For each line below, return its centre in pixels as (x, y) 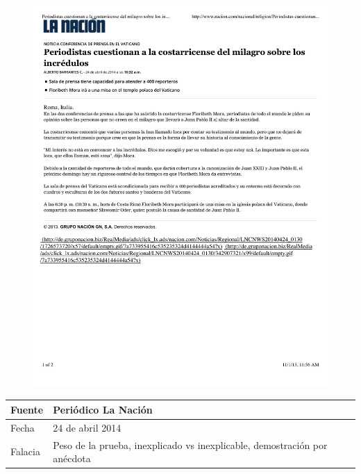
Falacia (25, 451)
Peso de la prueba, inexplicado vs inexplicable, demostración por (190, 444)
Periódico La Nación (103, 409)
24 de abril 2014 (87, 427)
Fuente (27, 409)
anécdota (72, 458)
